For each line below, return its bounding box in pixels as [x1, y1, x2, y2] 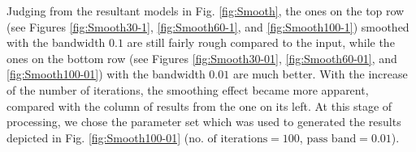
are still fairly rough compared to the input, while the [127, 34, 395, 51]
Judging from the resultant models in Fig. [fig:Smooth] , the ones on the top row [6, 2, 405, 19]
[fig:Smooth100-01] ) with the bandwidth [6, 65, 206, 82]
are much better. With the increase [232, 65, 408, 82]
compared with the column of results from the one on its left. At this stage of [6, 97, 392, 114]
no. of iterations [188, 133, 268, 145]
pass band [306, 133, 357, 145]
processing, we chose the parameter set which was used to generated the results [6, 113, 401, 130]
